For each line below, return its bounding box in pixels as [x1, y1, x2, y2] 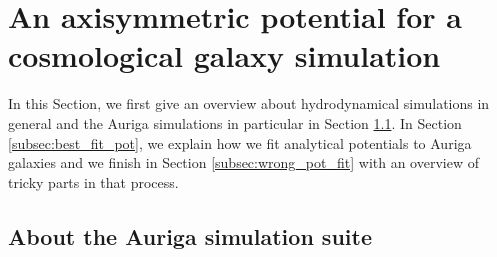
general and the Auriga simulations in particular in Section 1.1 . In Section [8, 112, 462, 133]
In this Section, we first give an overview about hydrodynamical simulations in [8, 93, 490, 114]
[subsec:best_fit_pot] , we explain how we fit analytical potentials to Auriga [8, 132, 472, 153]
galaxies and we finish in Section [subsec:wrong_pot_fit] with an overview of [8, 152, 479, 173]
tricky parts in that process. [8, 171, 179, 192]
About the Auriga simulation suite [8, 220, 372, 251]
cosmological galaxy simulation [8, 35, 441, 76]
